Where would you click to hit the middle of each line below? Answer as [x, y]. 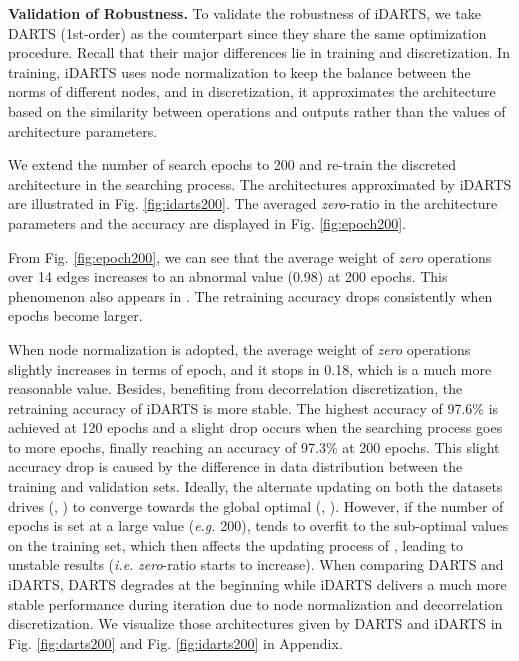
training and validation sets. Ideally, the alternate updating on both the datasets [255, 486]
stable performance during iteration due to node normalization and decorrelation [255, 603]
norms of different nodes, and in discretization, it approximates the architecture [252, 91]
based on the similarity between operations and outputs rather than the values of [257, 110]
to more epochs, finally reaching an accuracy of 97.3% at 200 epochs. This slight [254, 446]
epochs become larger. [75, 315]
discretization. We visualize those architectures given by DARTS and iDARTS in [255, 623]
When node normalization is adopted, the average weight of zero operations [239, 348]
